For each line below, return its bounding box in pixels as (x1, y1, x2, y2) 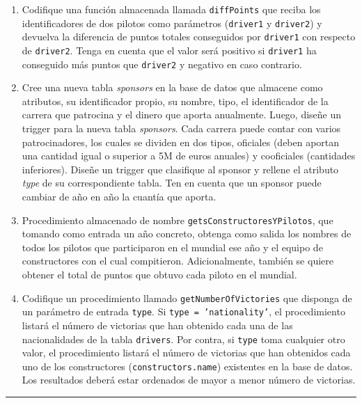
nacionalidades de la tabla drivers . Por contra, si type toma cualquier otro (22, 331, 345, 346)
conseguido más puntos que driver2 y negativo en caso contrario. (22, 56, 302, 71)
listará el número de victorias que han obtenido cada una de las (22, 317, 293, 332)
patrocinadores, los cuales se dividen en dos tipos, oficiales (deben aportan (22, 134, 340, 149)
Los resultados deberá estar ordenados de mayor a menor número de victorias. (22, 372, 356, 387)
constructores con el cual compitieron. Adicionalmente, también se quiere (22, 253, 333, 268)
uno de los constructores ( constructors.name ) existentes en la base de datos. (22, 358, 353, 373)
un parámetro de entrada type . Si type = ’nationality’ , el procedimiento (22, 304, 345, 319)
